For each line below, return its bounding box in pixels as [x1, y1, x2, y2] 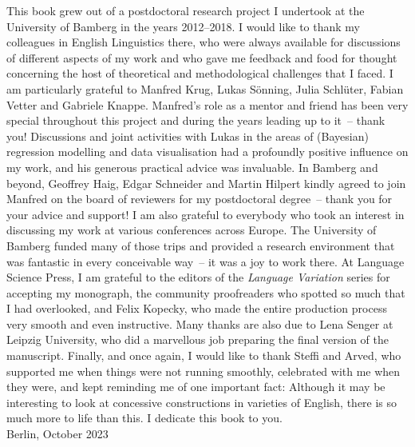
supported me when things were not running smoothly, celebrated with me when [6, 362, 401, 379]
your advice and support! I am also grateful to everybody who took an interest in [6, 206, 405, 222]
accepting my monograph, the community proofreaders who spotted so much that [6, 284, 405, 301]
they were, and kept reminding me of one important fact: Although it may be [6, 378, 385, 395]
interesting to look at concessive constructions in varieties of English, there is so [6, 393, 397, 410]
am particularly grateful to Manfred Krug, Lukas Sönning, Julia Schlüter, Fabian [6, 80, 404, 97]
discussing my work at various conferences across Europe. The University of [6, 222, 377, 238]
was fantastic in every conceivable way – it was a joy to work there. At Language [6, 253, 405, 269]
